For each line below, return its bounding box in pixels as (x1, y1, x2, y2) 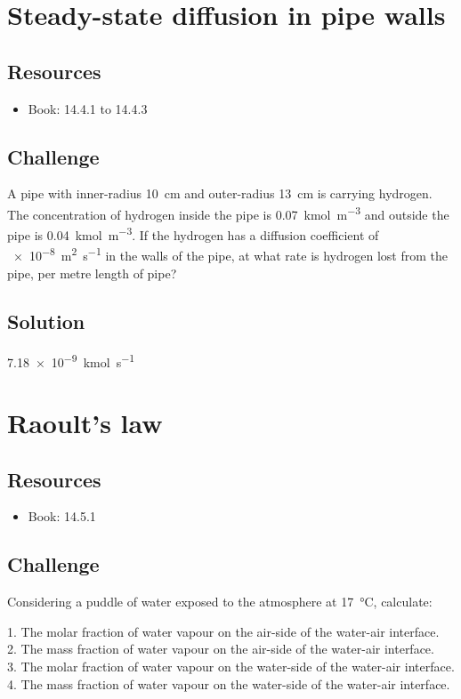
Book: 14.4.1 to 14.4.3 (28, 99, 148, 117)
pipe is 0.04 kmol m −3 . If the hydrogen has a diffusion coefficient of (7, 223, 379, 244)
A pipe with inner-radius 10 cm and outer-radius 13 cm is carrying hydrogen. (7, 184, 433, 203)
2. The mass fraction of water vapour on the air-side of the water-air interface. (7, 639, 434, 658)
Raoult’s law (7, 404, 163, 440)
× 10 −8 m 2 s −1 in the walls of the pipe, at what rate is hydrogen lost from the (12, 244, 448, 265)
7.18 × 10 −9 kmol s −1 (7, 349, 135, 371)
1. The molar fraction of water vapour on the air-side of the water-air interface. (7, 622, 440, 640)
